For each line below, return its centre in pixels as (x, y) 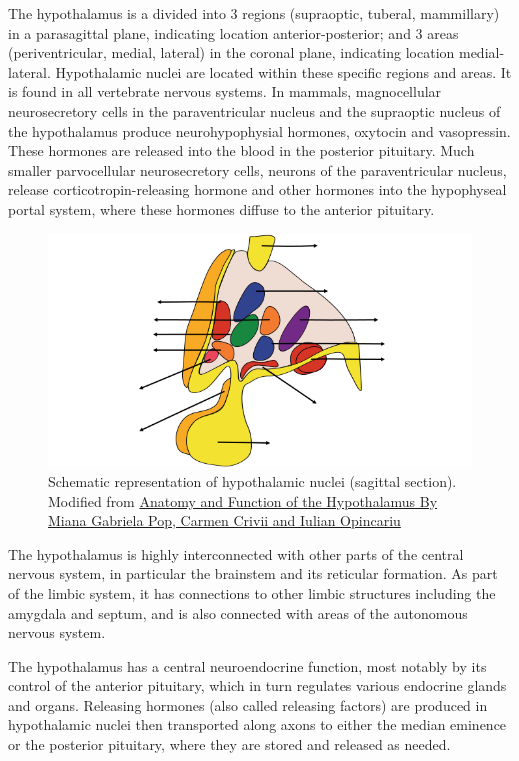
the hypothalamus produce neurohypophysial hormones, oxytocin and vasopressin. (259, 130)
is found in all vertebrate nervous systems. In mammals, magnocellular (225, 91)
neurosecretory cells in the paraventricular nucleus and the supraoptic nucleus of (254, 110)
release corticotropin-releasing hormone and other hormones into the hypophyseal (257, 189)
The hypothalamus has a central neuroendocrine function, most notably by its (247, 665)
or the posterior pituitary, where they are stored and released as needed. (229, 744)
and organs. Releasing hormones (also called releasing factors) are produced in (248, 704)
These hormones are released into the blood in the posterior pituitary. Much (241, 150)
